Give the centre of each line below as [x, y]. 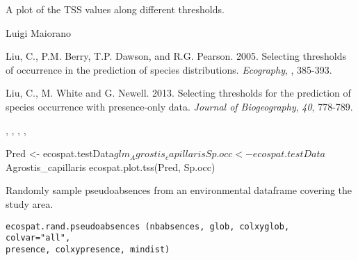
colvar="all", [38, 238]
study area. [30, 203]
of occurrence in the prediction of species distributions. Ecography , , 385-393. [169, 69]
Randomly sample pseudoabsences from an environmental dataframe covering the [179, 190]
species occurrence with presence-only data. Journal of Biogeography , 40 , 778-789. [179, 106]
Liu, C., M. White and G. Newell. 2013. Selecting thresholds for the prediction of [178, 93]
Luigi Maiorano [38, 32]
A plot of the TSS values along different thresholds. [115, 9]
